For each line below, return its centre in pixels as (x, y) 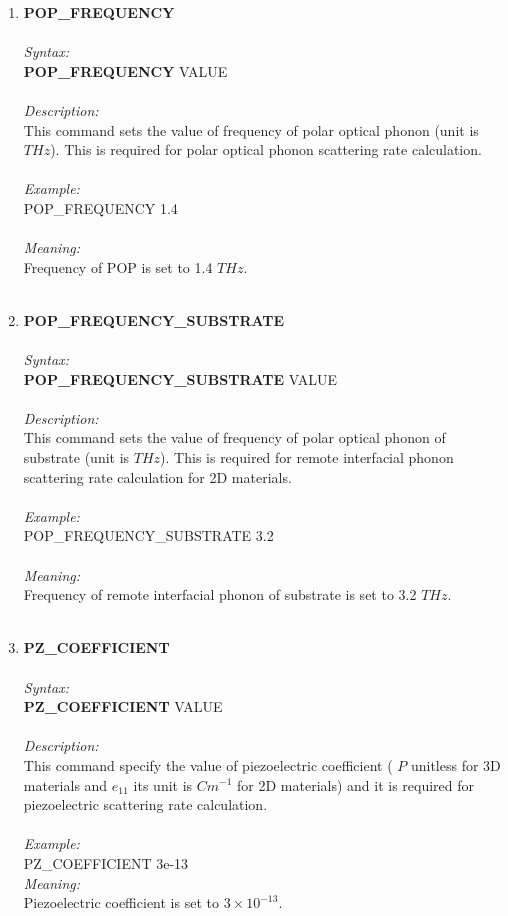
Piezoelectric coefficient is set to (121, 902)
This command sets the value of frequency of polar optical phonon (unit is (251, 129)
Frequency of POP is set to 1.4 (118, 266)
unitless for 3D (455, 764)
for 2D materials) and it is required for (356, 784)
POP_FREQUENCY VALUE (125, 70)
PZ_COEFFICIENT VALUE (123, 706)
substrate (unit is (76, 457)
